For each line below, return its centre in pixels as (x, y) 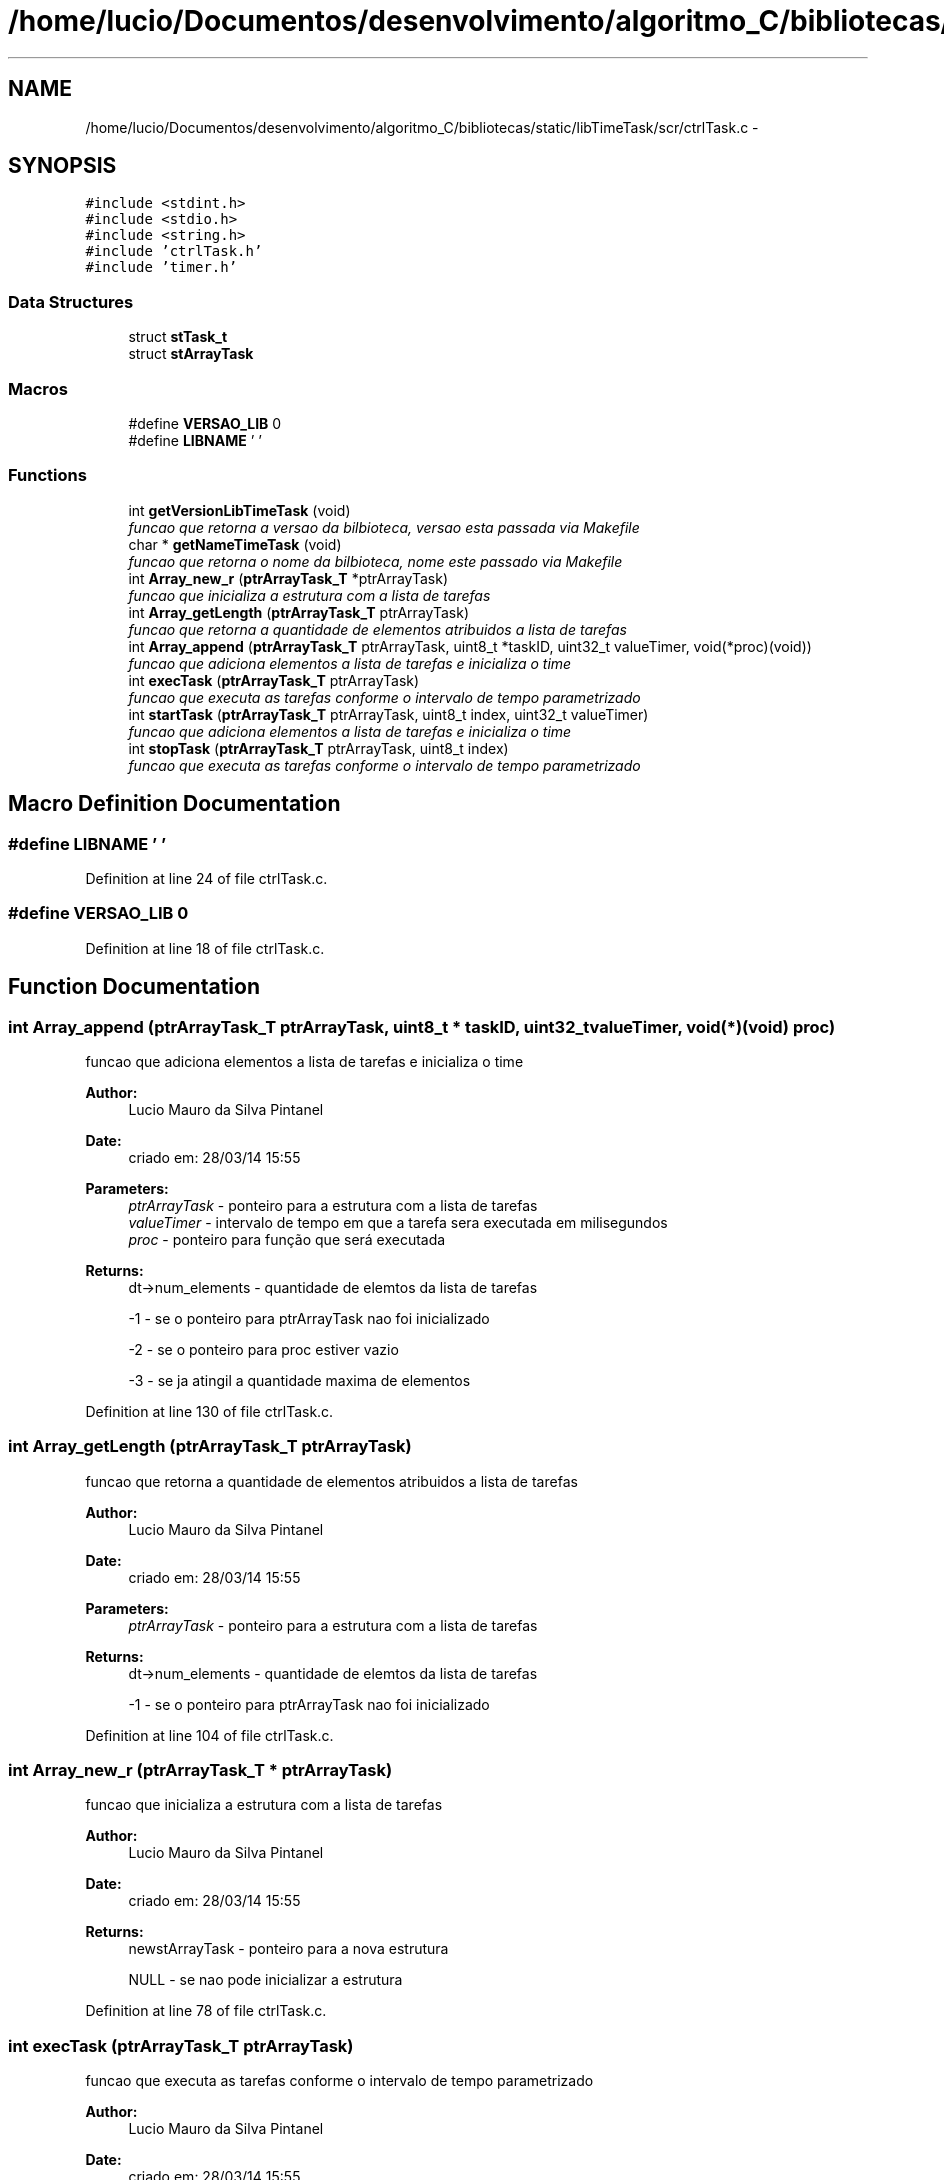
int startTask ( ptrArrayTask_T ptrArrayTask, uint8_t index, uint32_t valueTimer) (388, 714)
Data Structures (71, 301)
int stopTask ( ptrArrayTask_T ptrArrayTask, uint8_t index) (318, 748)
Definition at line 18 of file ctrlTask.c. (205, 948)
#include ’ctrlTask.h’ (174, 251)
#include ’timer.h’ (161, 267)
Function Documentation (134, 987)
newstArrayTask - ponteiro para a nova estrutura (288, 1949)
